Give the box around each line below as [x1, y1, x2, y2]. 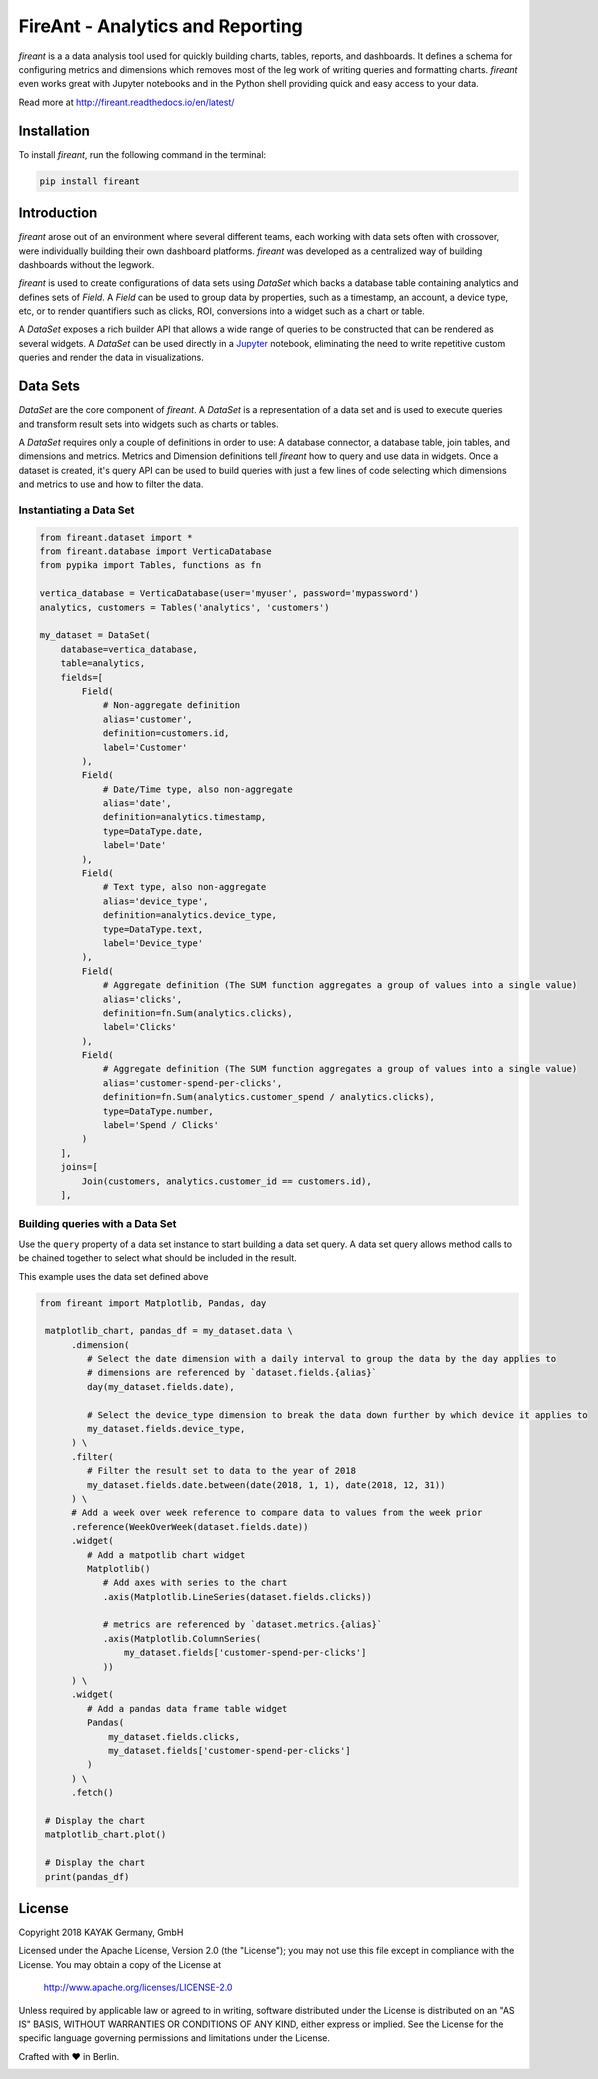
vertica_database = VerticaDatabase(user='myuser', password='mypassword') [39, 588, 420, 599]
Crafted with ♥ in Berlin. [18, 2050, 120, 2062]
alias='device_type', [102, 895, 209, 907]
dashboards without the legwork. [18, 258, 155, 270]
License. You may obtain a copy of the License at [18, 1958, 222, 1970]
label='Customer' [102, 741, 188, 753]
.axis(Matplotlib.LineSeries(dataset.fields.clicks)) [102, 1591, 372, 1602]
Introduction [18, 205, 98, 222]
